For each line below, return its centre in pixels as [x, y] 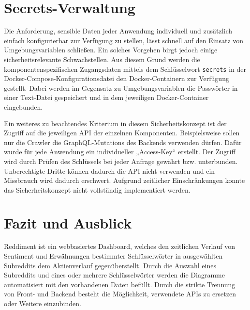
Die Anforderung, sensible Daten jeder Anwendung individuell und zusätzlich [118, 31]
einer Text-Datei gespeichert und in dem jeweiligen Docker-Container [106, 97]
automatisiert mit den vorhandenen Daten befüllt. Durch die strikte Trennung [120, 284]
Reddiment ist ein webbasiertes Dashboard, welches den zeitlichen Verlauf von [120, 246]
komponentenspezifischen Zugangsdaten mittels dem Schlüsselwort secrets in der [125, 69]
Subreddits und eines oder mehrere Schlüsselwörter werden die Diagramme [114, 275]
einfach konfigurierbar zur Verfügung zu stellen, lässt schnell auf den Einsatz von [124, 40]
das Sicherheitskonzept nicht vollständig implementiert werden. [97, 189]
